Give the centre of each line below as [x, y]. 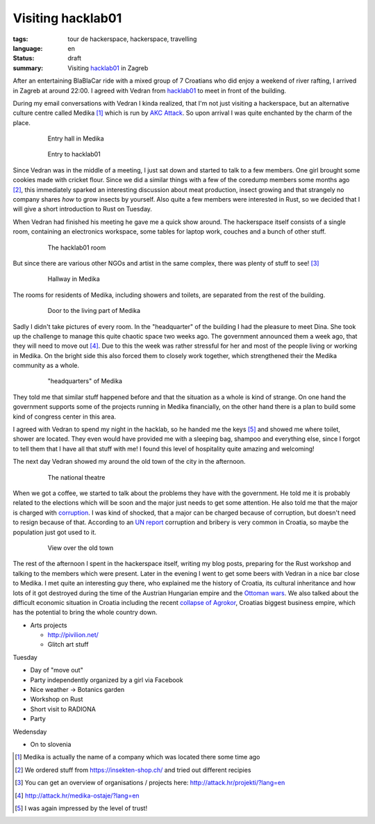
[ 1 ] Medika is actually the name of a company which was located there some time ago [137, 757]
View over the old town [81, 548]
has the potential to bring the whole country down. [85, 613]
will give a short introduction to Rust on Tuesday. [83, 209]
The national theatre [76, 477]
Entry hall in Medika [76, 138]
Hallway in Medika [74, 279]
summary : [28, 68]
